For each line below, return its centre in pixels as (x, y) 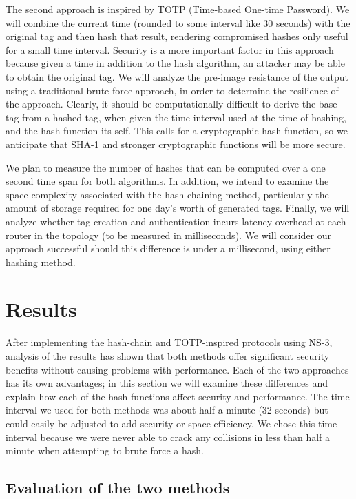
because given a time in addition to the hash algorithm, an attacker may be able (175, 63)
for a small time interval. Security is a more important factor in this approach (170, 49)
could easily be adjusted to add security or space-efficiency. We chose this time (171, 423)
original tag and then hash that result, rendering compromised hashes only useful (177, 36)
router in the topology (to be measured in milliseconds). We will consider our (169, 235)
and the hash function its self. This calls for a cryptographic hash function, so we (177, 131)
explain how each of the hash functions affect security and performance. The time (178, 396)
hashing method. (41, 262)
